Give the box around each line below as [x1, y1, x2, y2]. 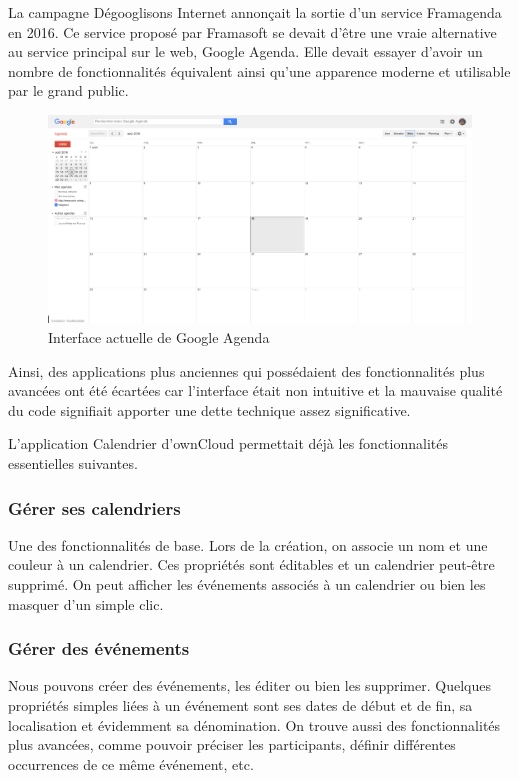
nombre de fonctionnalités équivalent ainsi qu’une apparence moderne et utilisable [8, 60, 511, 81]
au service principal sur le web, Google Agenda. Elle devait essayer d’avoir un [8, 41, 483, 62]
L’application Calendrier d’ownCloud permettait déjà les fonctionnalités [8, 433, 448, 454]
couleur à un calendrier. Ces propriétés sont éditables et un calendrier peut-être [8, 554, 495, 575]
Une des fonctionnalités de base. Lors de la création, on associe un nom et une [8, 534, 488, 555]
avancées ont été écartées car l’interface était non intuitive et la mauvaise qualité [8, 380, 503, 401]
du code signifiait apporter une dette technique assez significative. [8, 399, 411, 420]
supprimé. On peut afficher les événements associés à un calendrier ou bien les [8, 574, 486, 594]
